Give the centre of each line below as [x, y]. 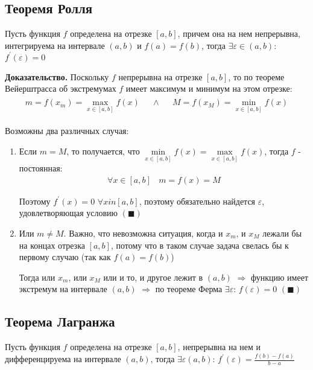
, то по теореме [256, 76]
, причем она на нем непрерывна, [239, 33]
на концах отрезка [52, 245]
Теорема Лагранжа [60, 321]
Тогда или [37, 277]
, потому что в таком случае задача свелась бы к [200, 245]
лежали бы [282, 233]
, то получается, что [103, 151]
